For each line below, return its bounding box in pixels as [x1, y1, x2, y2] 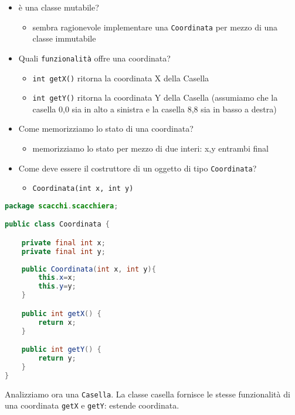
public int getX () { [21, 309, 101, 318]
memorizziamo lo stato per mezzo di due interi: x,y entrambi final [32, 142, 269, 154]
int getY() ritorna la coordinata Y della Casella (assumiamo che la [32, 91, 278, 104]
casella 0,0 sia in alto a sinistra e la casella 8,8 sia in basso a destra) [32, 102, 277, 115]
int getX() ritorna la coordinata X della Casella [32, 71, 209, 84]
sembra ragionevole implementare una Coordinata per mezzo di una [32, 20, 278, 33]
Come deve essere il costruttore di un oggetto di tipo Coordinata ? [18, 162, 257, 174]
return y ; [38, 354, 76, 362]
